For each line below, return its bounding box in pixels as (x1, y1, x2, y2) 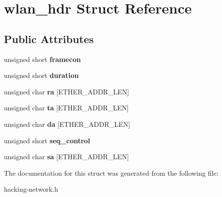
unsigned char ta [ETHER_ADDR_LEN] (4, 103, 129, 113)
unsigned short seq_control (4, 135, 90, 145)
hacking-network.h (4, 184, 58, 194)
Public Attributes (4, 31, 94, 46)
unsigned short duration (4, 70, 79, 80)
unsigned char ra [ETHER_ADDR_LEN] (4, 86, 129, 96)
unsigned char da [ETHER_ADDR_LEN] (4, 119, 130, 129)
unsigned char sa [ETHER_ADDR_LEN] (4, 152, 129, 162)
